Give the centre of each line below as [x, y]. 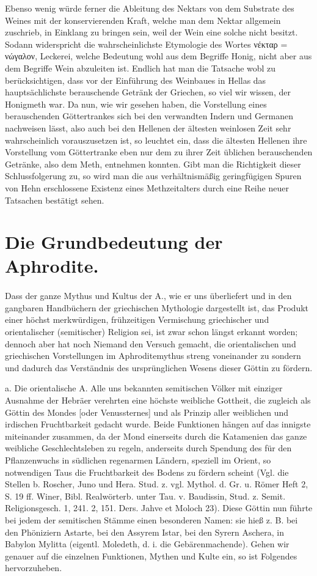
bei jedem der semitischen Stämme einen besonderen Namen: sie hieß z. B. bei [151, 519]
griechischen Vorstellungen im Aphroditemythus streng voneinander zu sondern [153, 356]
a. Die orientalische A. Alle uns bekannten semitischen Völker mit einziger [144, 388]
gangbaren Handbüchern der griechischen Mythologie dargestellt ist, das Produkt [157, 307]
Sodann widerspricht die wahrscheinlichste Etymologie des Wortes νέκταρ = [146, 44]
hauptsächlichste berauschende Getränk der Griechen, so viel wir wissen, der [148, 92]
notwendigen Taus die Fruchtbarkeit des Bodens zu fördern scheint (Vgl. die [147, 472]
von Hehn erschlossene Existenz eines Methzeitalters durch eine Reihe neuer [147, 187]
